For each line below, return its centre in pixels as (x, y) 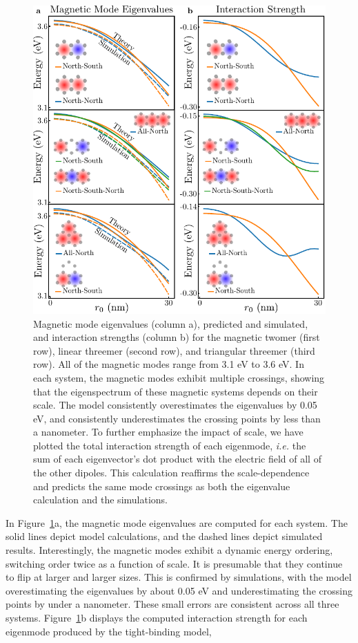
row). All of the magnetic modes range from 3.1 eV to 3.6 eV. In (169, 364)
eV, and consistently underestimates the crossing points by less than (177, 418)
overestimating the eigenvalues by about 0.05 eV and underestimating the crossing (179, 590)
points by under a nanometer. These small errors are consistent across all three (172, 604)
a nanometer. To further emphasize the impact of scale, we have (168, 432)
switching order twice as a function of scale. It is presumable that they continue (174, 563)
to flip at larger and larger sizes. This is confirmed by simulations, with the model (179, 577)
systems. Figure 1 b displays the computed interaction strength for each (157, 618)
